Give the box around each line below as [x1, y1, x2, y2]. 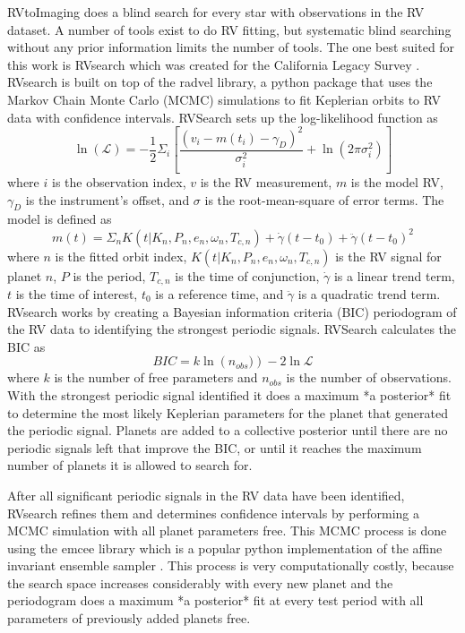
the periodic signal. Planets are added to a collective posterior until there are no [7, 421, 448, 440]
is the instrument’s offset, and [25, 190, 190, 209]
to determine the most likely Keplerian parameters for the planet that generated [7, 403, 448, 422]
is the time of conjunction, [175, 266, 320, 285]
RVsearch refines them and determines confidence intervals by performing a [7, 503, 419, 522]
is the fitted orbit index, [55, 246, 187, 265]
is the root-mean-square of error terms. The [204, 190, 444, 209]
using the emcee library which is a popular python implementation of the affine [7, 538, 443, 557]
